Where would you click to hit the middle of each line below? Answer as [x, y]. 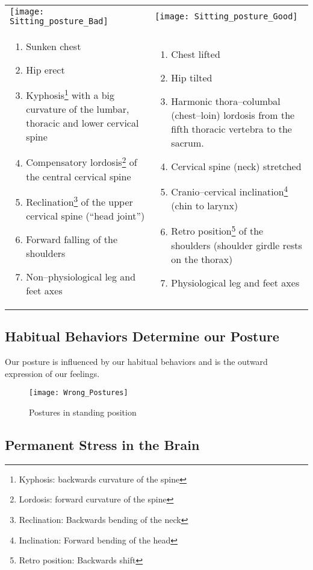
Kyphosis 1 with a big [70, 94]
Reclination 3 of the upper [79, 201]
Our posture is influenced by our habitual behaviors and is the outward [136, 362]
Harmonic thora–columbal [226, 101]
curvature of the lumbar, [78, 109]
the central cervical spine [79, 176]
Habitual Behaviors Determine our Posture [142, 336]
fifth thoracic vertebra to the [231, 129]
